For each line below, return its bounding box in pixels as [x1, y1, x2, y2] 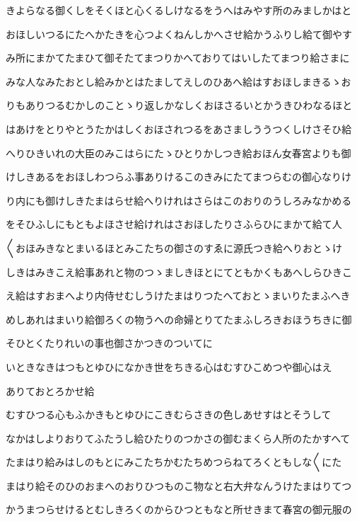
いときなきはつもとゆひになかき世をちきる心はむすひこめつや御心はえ [6, 359, 332, 374]
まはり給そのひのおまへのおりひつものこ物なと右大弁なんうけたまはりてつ [6, 478, 352, 493]
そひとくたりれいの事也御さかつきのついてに [6, 336, 213, 350]
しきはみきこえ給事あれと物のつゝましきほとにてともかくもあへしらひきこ [6, 264, 352, 279]
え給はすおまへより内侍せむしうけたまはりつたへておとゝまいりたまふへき [6, 288, 351, 303]
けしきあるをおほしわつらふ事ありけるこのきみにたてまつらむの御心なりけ [6, 169, 351, 184]
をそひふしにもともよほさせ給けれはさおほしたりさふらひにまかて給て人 [6, 217, 342, 231]
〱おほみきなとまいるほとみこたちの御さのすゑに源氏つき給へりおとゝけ [6, 240, 342, 255]
